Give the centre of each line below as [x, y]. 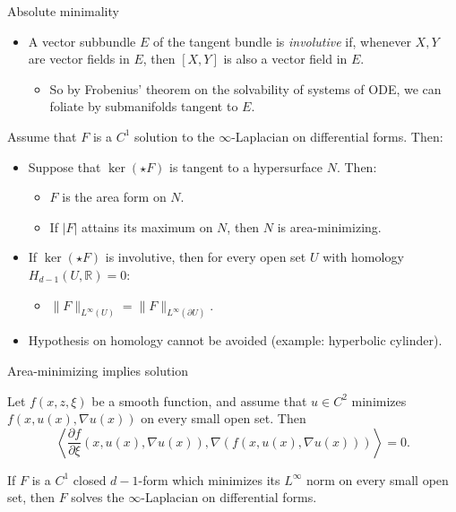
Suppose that [65, 166]
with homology [363, 257]
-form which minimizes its [209, 479]
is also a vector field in [285, 59]
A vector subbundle [82, 41]
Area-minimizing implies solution [98, 370]
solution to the [174, 136]
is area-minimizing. [329, 226]
